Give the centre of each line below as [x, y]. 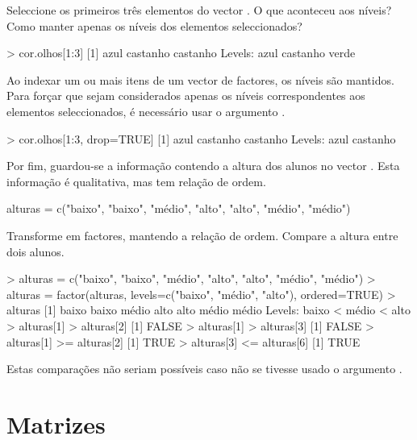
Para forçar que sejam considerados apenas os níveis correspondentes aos [186, 95]
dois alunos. [35, 251]
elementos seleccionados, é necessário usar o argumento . [146, 111]
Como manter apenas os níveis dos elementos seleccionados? [154, 25]
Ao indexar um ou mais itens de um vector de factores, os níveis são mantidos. [200, 79]
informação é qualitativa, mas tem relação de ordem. [136, 181]
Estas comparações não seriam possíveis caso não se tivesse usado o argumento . [204, 369]
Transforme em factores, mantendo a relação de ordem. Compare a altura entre [202, 235]
